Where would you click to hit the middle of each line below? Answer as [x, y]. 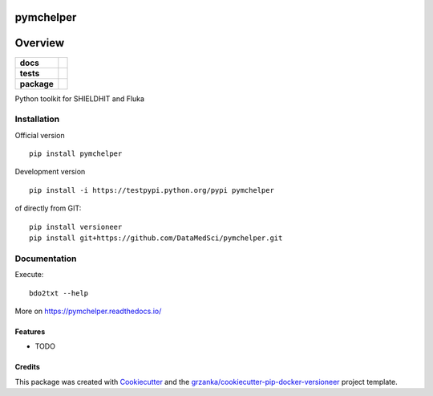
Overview [40, 43]
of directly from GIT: [48, 208]
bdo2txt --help [59, 293]
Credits [27, 367]
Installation [37, 119]
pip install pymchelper [76, 154]
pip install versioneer [76, 227]
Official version [40, 135]
